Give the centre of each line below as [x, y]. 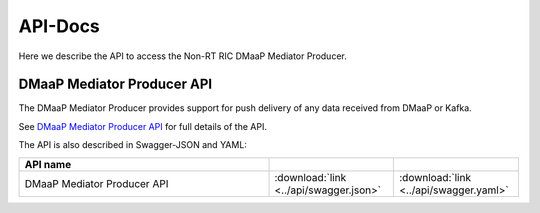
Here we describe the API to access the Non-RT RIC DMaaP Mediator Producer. [182, 56]
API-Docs [59, 26]
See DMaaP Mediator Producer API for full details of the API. [142, 126]
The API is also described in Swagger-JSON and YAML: [132, 145]
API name [48, 164]
